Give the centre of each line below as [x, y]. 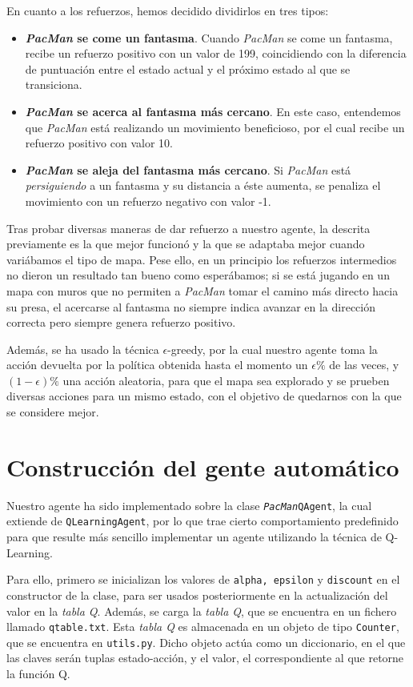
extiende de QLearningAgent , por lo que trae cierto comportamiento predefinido [202, 521]
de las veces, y [364, 365]
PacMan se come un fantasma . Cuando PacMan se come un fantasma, [209, 37]
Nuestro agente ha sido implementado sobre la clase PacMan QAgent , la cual [189, 505]
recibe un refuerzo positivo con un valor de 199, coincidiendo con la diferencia [216, 53]
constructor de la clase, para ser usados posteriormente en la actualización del [197, 595]
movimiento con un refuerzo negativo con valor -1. [148, 201]
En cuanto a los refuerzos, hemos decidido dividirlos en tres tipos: [168, 10]
